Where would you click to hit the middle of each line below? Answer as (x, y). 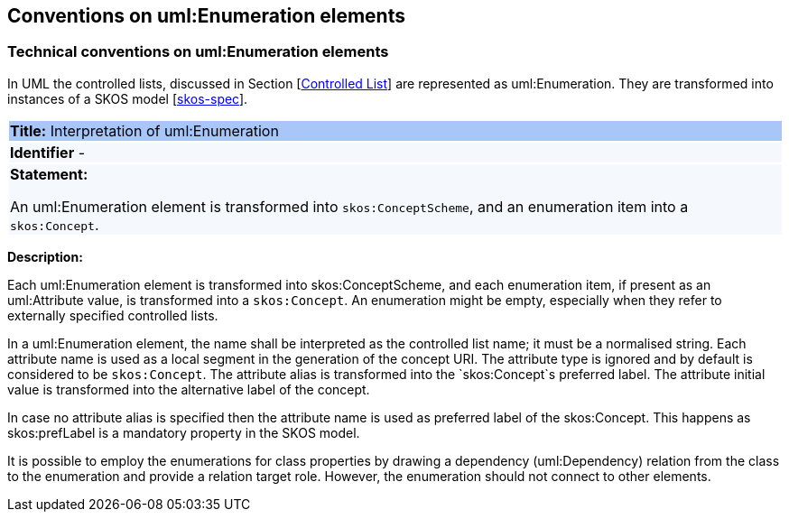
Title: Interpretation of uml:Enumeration (144, 130)
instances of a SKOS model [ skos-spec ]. (128, 98)
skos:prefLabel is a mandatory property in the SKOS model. (184, 432)
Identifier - (48, 152)
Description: (45, 256)
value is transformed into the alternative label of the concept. (189, 389)
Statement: (49, 174)
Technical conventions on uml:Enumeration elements (198, 52)
